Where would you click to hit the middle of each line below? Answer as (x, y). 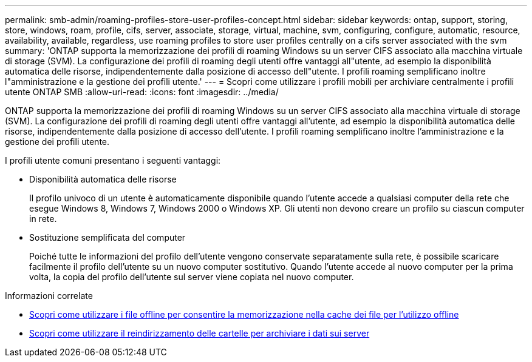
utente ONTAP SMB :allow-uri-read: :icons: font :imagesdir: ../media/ (142, 92)
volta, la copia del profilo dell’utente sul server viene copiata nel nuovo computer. (192, 277)
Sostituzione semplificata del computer (107, 237)
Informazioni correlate (49, 296)
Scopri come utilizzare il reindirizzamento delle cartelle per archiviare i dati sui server (199, 333)
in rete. (43, 219)
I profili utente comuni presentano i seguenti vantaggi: (113, 160)
